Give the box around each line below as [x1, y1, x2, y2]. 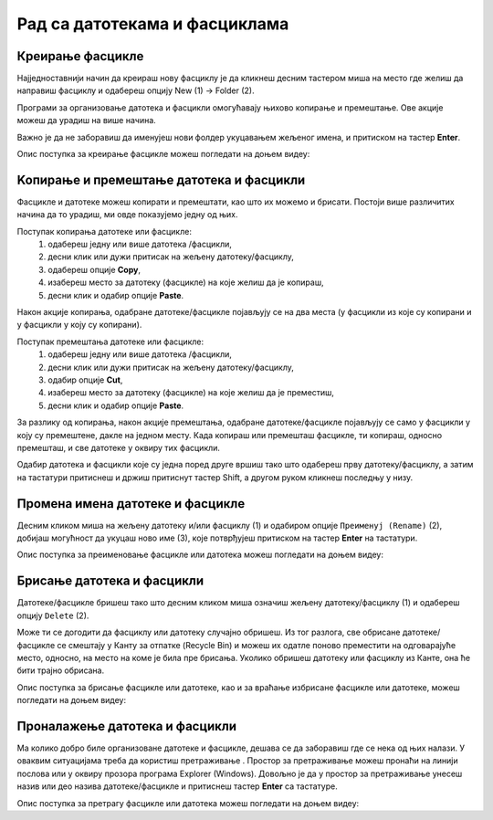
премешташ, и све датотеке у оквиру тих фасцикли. [16, 442, 221, 453]
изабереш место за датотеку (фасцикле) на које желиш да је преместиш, [47, 387, 335, 398]
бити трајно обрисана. [16, 665, 105, 676]
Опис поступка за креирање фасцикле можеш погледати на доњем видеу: [16, 149, 310, 160]
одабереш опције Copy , [47, 264, 142, 275]
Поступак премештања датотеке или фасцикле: [16, 336, 205, 347]
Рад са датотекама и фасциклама [16, 14, 289, 34]
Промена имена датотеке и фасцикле [16, 496, 246, 511]
